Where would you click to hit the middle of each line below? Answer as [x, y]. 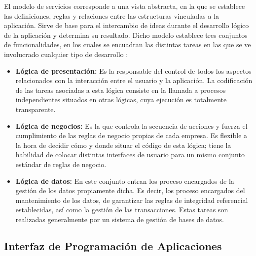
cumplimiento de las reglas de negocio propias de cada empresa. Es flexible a [131, 135]
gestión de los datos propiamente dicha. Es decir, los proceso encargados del [130, 190]
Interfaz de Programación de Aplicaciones [113, 245]
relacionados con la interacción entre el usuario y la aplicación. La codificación [134, 80]
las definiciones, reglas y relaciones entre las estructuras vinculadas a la [111, 15]
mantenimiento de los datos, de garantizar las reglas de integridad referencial [132, 200]
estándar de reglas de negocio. [61, 164]
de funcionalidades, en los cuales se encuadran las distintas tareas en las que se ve [128, 44]
